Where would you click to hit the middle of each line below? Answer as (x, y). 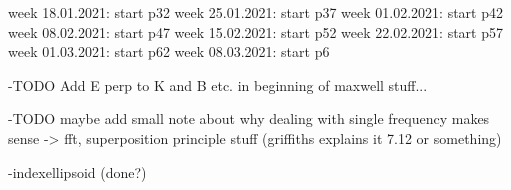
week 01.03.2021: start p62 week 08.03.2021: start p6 (169, 51)
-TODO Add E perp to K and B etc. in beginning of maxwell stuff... (218, 84)
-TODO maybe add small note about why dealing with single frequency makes (249, 118)
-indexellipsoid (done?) (77, 171)
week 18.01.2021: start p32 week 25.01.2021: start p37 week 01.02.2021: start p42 (255, 12)
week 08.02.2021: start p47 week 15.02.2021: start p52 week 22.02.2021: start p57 (255, 31)
